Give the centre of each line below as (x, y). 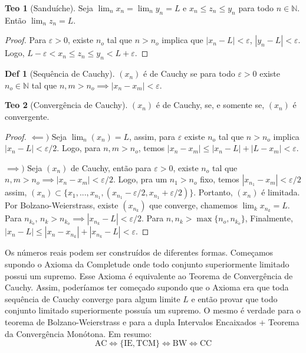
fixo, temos (220, 179)
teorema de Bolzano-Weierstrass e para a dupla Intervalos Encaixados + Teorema (152, 321)
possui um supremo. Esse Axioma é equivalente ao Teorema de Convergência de (149, 275)
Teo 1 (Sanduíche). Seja (49, 8)
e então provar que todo (234, 298)
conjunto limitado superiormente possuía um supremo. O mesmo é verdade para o (153, 310)
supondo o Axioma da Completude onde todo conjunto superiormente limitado (147, 264)
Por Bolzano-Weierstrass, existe (62, 205)
